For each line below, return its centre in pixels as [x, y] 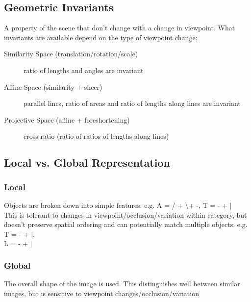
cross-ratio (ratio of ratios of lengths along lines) [96, 136]
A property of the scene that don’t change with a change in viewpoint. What [120, 28]
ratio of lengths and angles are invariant [84, 70]
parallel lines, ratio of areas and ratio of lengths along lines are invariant [132, 103]
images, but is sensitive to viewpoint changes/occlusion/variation [101, 293]
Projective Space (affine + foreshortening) [67, 119]
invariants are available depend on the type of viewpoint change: [101, 37]
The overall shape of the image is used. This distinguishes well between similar [122, 284]
